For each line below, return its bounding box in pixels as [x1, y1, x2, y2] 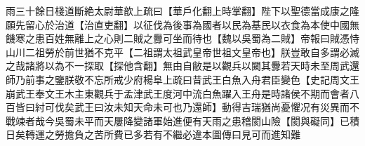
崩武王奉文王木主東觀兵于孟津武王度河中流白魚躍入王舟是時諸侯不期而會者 [6, 86, 350, 100]
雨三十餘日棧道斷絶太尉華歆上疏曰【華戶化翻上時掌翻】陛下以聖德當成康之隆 [6, 4, 359, 18]
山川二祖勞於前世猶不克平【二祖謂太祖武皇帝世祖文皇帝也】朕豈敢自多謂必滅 [6, 44, 359, 59]
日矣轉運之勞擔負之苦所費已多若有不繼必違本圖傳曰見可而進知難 [6, 127, 300, 142]
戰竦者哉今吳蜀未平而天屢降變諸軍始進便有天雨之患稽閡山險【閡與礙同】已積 [6, 113, 359, 128]
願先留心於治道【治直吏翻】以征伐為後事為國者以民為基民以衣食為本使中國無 [6, 17, 359, 32]
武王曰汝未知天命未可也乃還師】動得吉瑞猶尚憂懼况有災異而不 [74, 100, 359, 114]
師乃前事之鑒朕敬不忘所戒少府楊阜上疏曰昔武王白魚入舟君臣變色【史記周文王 [6, 72, 359, 86]
